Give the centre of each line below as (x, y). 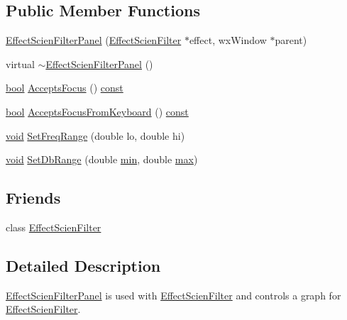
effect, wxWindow (228, 40)
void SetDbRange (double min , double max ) (102, 159)
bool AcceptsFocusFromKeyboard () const (97, 111)
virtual (20, 64)
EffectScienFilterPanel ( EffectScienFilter (94, 40)
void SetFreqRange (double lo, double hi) (95, 135)
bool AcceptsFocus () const (65, 88)
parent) (291, 40)
